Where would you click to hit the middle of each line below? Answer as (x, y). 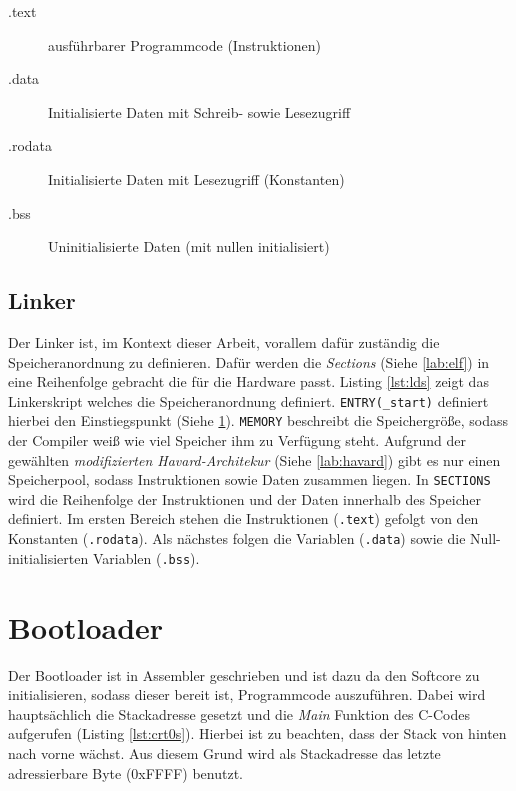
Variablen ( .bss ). (146, 557)
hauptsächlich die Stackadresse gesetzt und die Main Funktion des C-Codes (239, 713)
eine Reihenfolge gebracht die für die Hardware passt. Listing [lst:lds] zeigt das (248, 381)
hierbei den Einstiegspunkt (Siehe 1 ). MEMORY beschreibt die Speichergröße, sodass (258, 420)
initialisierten (48, 557)
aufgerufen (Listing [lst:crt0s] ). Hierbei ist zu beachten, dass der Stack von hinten (257, 733)
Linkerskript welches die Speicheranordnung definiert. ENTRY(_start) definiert (248, 400)
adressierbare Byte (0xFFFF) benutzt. (125, 772)
